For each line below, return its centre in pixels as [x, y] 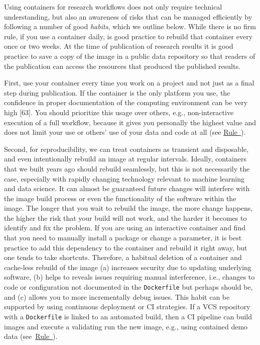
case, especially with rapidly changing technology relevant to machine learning [124, 178]
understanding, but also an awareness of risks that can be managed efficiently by [128, 16]
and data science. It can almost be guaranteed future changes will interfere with [127, 188]
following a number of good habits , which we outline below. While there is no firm [130, 26]
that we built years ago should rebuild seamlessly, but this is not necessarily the [127, 168]
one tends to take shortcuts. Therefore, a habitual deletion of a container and [123, 257]
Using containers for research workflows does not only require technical [113, 7]
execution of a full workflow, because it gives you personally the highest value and [130, 122]
